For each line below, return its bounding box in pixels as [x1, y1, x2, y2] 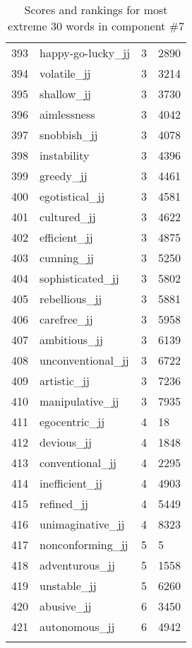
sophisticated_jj [40, 270, 119, 286]
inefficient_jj [40, 475, 102, 491]
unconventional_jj [40, 352, 129, 368]
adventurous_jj [40, 557, 115, 573]
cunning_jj [40, 249, 94, 266]
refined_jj [40, 495, 88, 512]
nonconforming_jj [40, 536, 128, 553]
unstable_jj [40, 577, 97, 594]
